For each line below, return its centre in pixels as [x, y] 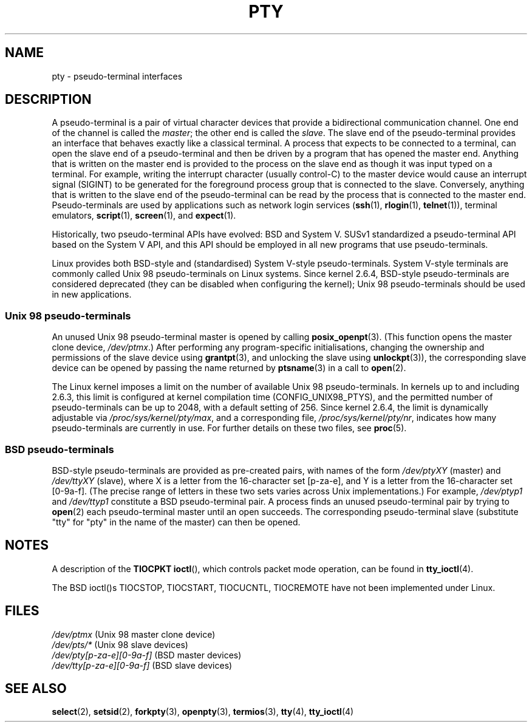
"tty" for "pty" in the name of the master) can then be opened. [176, 522]
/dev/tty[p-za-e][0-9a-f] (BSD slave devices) [142, 665]
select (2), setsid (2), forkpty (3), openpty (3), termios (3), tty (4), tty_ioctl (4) [203, 712]
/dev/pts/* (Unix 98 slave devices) [120, 644]
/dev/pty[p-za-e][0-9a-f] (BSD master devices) [147, 655]
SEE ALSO [36, 689]
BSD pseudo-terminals [60, 449]
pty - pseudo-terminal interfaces [117, 76]
